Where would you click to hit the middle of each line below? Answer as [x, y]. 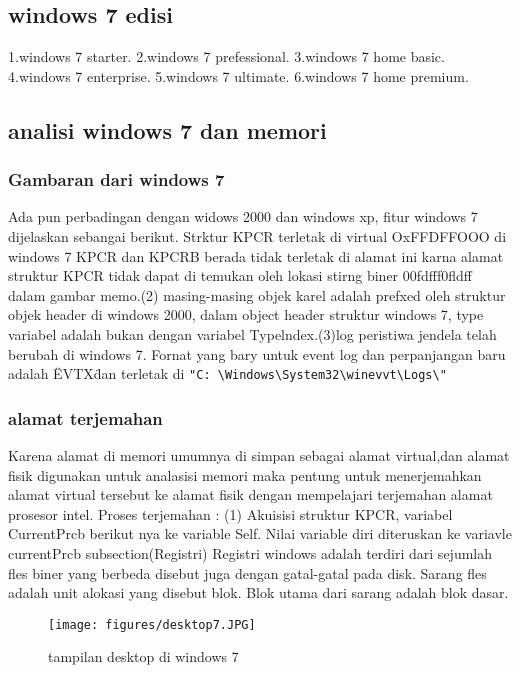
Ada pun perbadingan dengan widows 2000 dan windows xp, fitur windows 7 [243, 216]
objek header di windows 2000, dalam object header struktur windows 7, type [246, 314]
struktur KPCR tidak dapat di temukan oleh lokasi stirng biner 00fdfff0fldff [240, 275]
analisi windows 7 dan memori [167, 129]
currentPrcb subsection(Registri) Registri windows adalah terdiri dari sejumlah [250, 552]
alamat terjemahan [85, 417]
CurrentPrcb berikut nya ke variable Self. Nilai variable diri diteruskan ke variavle [260, 533]
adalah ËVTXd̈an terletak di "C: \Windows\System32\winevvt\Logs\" [227, 373]
